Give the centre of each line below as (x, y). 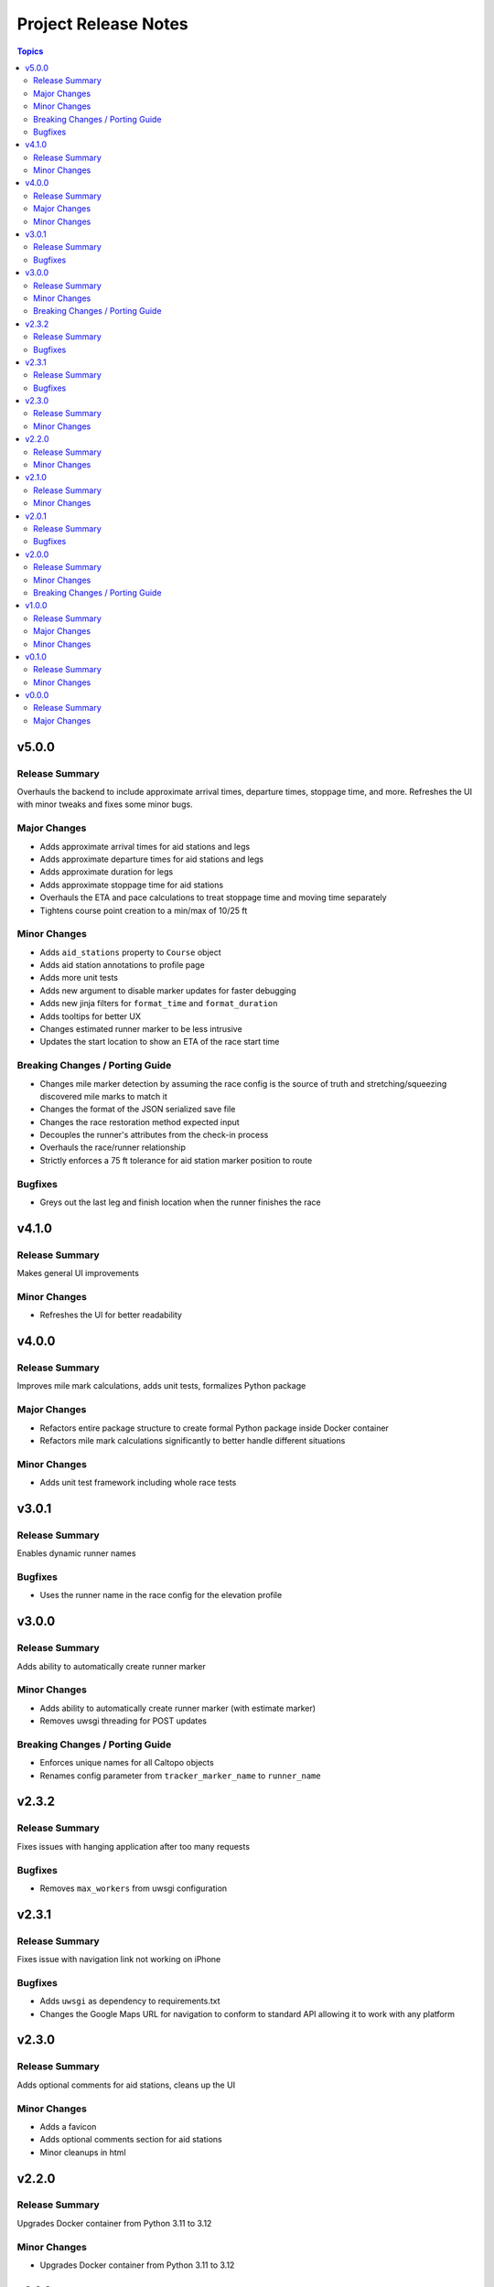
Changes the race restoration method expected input (140, 1122)
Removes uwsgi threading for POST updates (123, 1721)
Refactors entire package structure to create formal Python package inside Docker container (214, 1428)
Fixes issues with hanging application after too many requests (134, 1846)
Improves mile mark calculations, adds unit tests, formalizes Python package (161, 1386)
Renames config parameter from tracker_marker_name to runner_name (180, 1776)
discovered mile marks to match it (104, 1096)
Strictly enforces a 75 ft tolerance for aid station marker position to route (176, 1160)
